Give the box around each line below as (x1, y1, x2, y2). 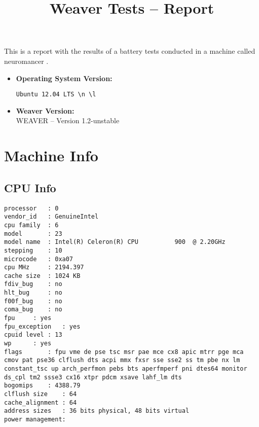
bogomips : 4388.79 (4, 382, 81, 389)
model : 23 (4, 230, 62, 237)
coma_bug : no (4, 306, 62, 313)
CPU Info (4, 180, 56, 195)
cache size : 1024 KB (4, 272, 81, 279)
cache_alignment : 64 (4, 399, 77, 406)
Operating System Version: (16, 73, 113, 83)
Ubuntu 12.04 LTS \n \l (16, 91, 96, 98)
